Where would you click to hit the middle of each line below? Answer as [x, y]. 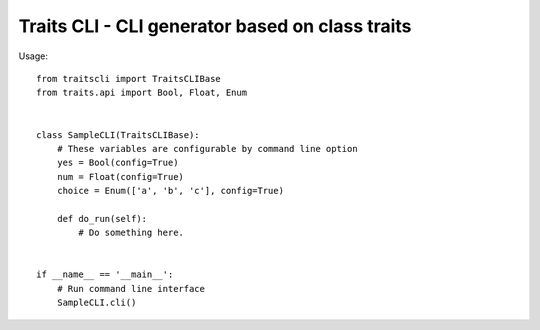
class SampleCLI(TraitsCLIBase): [118, 134]
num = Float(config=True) [120, 176]
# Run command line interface [130, 288]
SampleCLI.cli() [96, 303]
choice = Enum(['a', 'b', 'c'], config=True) [170, 191]
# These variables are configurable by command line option [207, 148]
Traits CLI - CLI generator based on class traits [215, 26]
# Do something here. [131, 233]
